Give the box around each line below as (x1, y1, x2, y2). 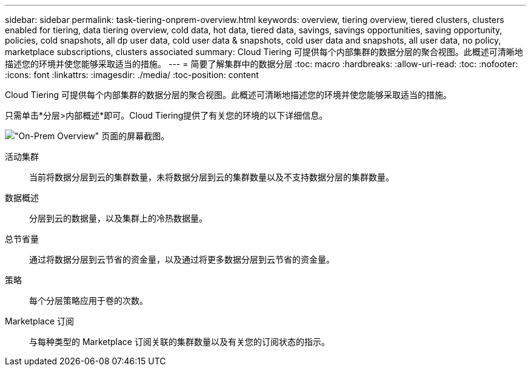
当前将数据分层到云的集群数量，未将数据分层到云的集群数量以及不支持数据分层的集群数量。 (29, 172, 394, 182)
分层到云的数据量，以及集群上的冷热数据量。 (29, 213, 207, 223)
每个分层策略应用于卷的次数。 (29, 295, 148, 306)
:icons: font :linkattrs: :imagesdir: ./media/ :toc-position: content (5, 70, 259, 80)
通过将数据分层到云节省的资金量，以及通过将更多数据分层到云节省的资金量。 (29, 254, 335, 264)
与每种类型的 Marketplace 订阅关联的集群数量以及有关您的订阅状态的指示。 (29, 337, 330, 347)
